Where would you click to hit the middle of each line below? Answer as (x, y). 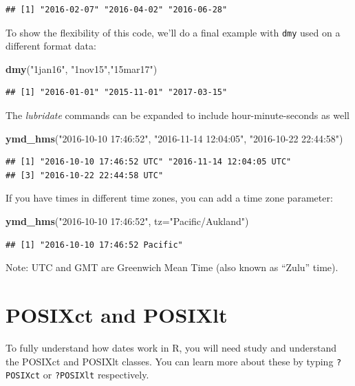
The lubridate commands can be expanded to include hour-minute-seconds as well (177, 115)
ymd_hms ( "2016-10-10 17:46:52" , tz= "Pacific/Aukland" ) (127, 221)
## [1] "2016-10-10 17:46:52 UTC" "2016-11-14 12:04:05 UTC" (149, 162)
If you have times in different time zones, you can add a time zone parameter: (169, 198)
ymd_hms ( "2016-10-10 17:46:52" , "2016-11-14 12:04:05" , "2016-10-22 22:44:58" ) (174, 138)
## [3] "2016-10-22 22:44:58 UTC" (85, 175)
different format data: (51, 46)
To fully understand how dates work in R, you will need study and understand (171, 347)
